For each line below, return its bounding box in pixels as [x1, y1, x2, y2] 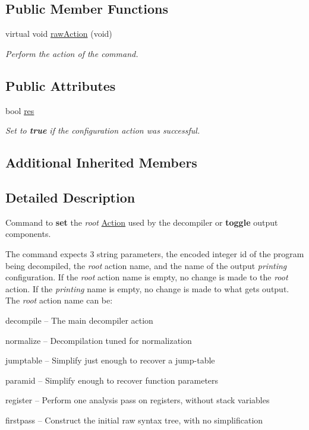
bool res [5, 104, 34, 116]
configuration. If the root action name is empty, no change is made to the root [5, 271, 288, 283]
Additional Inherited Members [5, 153, 197, 172]
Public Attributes [5, 76, 116, 94]
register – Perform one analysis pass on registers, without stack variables [5, 394, 270, 406]
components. [5, 227, 51, 240]
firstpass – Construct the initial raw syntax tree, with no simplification [5, 413, 263, 426]
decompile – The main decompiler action [5, 314, 153, 326]
